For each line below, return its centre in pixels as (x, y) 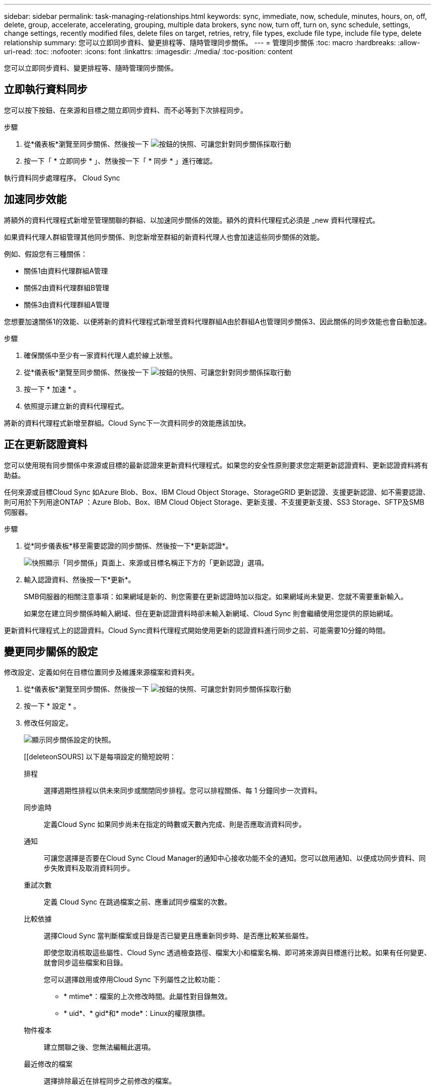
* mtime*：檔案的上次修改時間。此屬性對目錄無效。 (148, 996)
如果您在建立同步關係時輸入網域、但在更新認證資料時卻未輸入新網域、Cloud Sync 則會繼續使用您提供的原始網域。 (211, 613)
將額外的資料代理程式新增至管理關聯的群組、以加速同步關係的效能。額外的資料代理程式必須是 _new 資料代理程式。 (192, 220)
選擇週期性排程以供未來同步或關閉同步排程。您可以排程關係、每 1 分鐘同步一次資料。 (183, 791)
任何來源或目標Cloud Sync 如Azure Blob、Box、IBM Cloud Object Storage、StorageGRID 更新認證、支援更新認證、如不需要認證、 (217, 492)
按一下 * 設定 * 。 (52, 706)
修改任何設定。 (48, 723)
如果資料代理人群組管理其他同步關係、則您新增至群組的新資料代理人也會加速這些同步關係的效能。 (164, 237)
